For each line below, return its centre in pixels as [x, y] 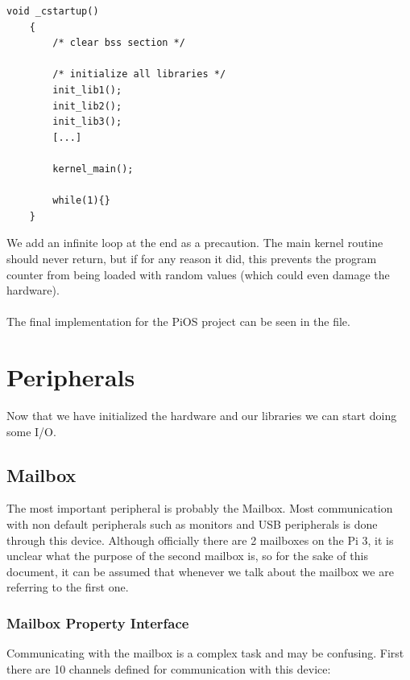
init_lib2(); [87, 106]
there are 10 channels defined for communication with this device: [169, 668]
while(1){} [81, 201]
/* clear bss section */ [119, 43]
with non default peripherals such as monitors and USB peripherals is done [192, 523]
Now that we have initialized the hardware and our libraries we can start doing [202, 415]
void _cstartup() [53, 11]
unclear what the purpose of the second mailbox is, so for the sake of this [187, 556]
